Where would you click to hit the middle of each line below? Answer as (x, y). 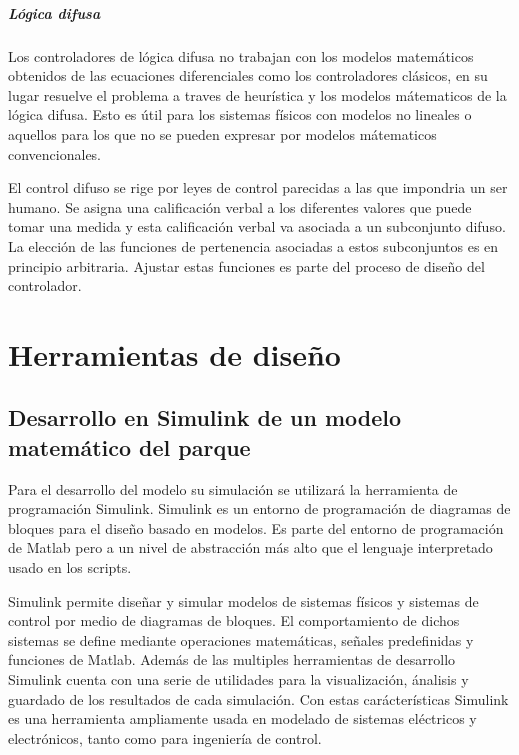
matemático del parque (129, 446)
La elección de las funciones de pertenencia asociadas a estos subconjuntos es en (253, 245)
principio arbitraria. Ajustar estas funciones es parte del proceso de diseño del (246, 265)
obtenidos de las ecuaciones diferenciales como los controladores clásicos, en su (248, 75)
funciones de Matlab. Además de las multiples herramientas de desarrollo (232, 659)
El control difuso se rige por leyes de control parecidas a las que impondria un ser (258, 187)
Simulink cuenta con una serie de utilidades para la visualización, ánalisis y (238, 679)
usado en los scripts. (70, 567)
